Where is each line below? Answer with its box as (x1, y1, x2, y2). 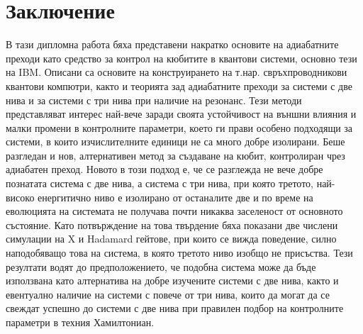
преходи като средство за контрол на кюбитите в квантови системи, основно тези (6, 50, 357, 65)
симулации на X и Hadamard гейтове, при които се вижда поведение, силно (6, 231, 337, 246)
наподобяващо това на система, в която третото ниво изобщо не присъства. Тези (6, 245, 353, 260)
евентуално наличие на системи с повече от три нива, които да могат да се (6, 286, 330, 301)
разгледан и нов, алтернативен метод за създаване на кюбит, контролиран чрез (6, 147, 345, 162)
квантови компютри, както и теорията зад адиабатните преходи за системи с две (6, 78, 352, 93)
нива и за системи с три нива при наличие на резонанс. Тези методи (6, 92, 302, 107)
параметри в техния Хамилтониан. (6, 315, 155, 329)
